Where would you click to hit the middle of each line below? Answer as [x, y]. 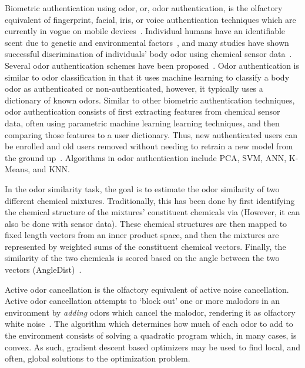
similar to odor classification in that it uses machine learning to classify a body [147, 77]
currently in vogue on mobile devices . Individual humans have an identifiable [145, 31]
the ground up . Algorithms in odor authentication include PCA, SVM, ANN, [146, 157]
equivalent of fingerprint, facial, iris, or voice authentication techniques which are [150, 19]
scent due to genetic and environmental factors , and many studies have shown [147, 42]
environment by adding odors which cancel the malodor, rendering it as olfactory [150, 312]
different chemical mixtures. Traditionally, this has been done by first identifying [150, 200]
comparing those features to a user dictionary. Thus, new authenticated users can [151, 134]
